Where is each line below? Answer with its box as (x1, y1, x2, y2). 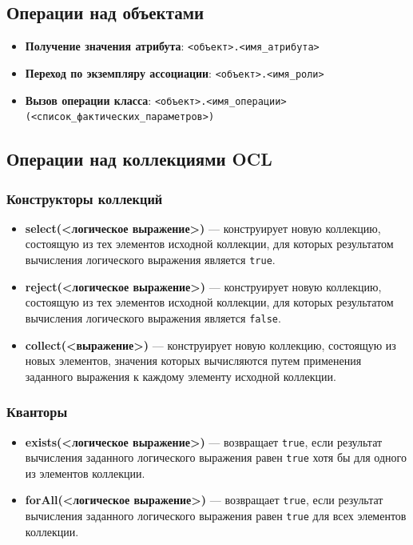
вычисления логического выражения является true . (25, 251, 276, 268)
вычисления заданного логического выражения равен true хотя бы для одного (25, 449, 407, 466)
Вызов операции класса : (25, 91, 152, 108)
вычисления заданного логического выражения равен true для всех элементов (25, 507, 407, 524)
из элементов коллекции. (25, 464, 145, 481)
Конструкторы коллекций (6, 188, 163, 208)
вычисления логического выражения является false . (25, 309, 281, 326)
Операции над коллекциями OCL (6, 146, 272, 171)
